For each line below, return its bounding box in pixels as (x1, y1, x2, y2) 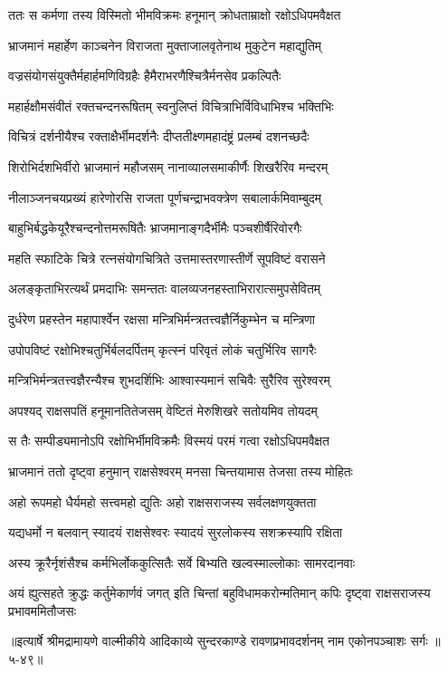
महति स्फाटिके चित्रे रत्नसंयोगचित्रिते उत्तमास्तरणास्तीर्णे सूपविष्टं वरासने (8, 248, 326, 267)
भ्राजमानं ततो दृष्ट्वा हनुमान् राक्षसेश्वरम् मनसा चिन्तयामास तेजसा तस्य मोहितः (8, 461, 353, 480)
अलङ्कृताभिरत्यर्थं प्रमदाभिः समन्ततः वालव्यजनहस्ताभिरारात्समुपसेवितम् (8, 279, 321, 298)
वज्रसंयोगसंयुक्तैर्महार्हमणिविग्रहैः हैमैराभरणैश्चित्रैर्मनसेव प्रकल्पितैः (8, 66, 281, 85)
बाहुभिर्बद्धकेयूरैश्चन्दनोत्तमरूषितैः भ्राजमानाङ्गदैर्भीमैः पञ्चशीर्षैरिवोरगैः (8, 218, 302, 237)
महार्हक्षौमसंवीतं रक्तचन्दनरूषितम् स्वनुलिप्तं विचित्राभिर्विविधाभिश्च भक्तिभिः (8, 96, 334, 115)
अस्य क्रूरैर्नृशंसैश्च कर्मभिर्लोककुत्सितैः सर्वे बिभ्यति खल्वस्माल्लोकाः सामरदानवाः (8, 553, 356, 572)
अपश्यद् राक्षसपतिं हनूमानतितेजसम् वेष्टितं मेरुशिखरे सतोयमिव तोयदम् (8, 400, 318, 419)
